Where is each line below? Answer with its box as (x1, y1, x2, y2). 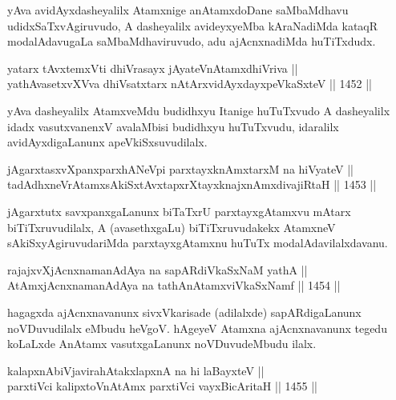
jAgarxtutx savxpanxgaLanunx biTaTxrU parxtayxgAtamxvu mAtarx (7, 202, 351, 219)
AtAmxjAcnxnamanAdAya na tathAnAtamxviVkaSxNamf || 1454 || (7, 277, 341, 294)
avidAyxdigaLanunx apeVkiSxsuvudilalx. (7, 134, 208, 150)
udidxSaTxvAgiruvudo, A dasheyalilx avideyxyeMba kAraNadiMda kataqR (7, 17, 378, 34)
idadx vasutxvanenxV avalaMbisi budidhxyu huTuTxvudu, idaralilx (7, 118, 339, 134)
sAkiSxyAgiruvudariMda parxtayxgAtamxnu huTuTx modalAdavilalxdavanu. (7, 234, 388, 251)
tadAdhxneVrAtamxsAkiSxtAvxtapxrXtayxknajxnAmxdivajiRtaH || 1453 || (7, 176, 377, 193)
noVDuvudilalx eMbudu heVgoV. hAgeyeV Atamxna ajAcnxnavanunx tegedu (7, 319, 387, 336)
